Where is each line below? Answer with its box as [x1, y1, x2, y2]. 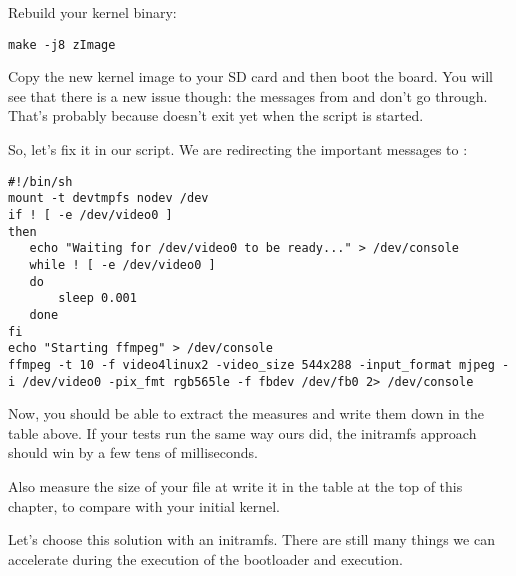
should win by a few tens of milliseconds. [8, 442, 258, 463]
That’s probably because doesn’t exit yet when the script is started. [8, 105, 424, 126]
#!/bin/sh [8, 174, 73, 189]
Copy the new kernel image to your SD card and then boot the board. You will [8, 66, 493, 87]
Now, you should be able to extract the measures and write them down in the [8, 403, 484, 424]
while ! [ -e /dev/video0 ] [29, 257, 216, 272]
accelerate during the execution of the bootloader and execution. [8, 548, 403, 569]
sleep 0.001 [58, 291, 137, 306]
